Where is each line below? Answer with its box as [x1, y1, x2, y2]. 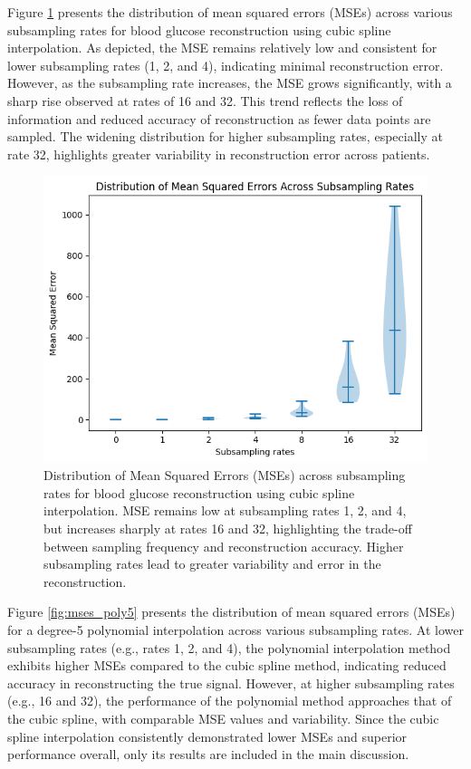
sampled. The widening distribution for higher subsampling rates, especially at [7, 127, 443, 146]
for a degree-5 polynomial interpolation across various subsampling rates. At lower [7, 620, 464, 639]
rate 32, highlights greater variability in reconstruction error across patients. [7, 144, 430, 163]
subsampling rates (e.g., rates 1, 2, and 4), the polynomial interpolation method [7, 638, 451, 657]
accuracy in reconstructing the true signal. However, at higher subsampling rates [7, 673, 455, 692]
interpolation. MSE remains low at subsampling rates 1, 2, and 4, [43, 501, 407, 520]
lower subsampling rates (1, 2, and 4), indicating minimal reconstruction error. [7, 55, 444, 74]
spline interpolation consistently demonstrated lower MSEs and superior [7, 726, 408, 745]
